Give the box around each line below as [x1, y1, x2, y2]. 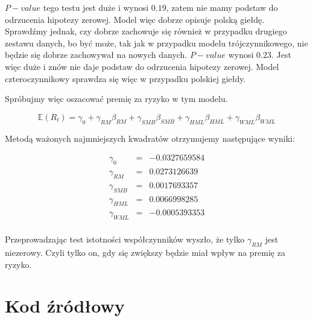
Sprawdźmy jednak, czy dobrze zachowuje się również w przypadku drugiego [5, 25, 287, 37]
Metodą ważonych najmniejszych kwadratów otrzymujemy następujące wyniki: [5, 132, 295, 144]
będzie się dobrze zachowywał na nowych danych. [5, 48, 188, 61]
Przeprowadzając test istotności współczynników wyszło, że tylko [5, 233, 245, 246]
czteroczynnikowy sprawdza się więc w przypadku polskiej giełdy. [5, 72, 246, 84]
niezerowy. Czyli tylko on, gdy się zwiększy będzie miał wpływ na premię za [5, 246, 285, 259]
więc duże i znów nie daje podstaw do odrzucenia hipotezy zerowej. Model [5, 60, 279, 72]
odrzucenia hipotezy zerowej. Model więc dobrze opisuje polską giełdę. [5, 13, 265, 25]
